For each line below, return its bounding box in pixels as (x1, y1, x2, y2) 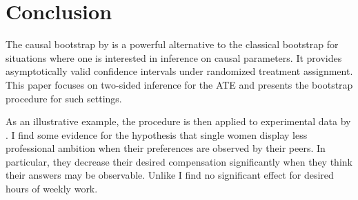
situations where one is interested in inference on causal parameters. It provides (6, 50, 342, 65)
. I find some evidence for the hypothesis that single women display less (6, 127, 308, 142)
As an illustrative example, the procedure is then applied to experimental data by (6, 114, 351, 129)
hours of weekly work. (6, 181, 98, 196)
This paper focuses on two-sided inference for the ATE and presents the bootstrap (6, 77, 353, 91)
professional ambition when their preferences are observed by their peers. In (6, 141, 326, 155)
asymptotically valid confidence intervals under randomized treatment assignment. (6, 64, 353, 78)
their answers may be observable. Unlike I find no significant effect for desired (6, 168, 334, 182)
